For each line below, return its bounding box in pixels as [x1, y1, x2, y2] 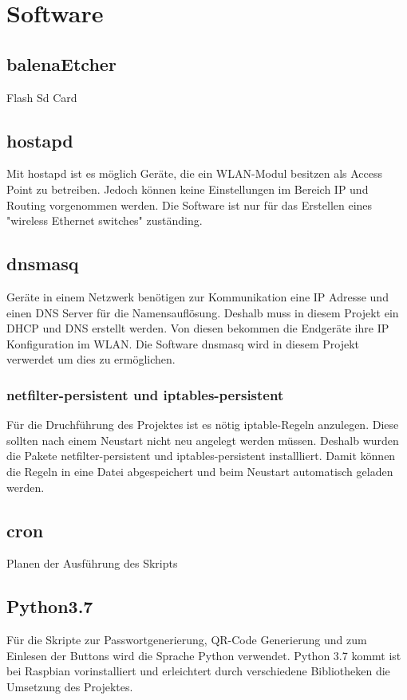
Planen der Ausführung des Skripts [6, 555, 178, 572]
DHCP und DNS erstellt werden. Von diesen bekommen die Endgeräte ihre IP [6, 320, 389, 336]
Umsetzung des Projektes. [6, 678, 133, 694]
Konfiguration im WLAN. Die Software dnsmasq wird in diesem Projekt [6, 335, 359, 352]
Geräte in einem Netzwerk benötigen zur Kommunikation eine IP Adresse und [6, 288, 389, 305]
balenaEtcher [6, 51, 117, 76]
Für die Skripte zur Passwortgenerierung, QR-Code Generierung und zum [6, 631, 367, 648]
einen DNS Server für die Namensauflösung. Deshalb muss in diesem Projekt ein [6, 304, 399, 321]
